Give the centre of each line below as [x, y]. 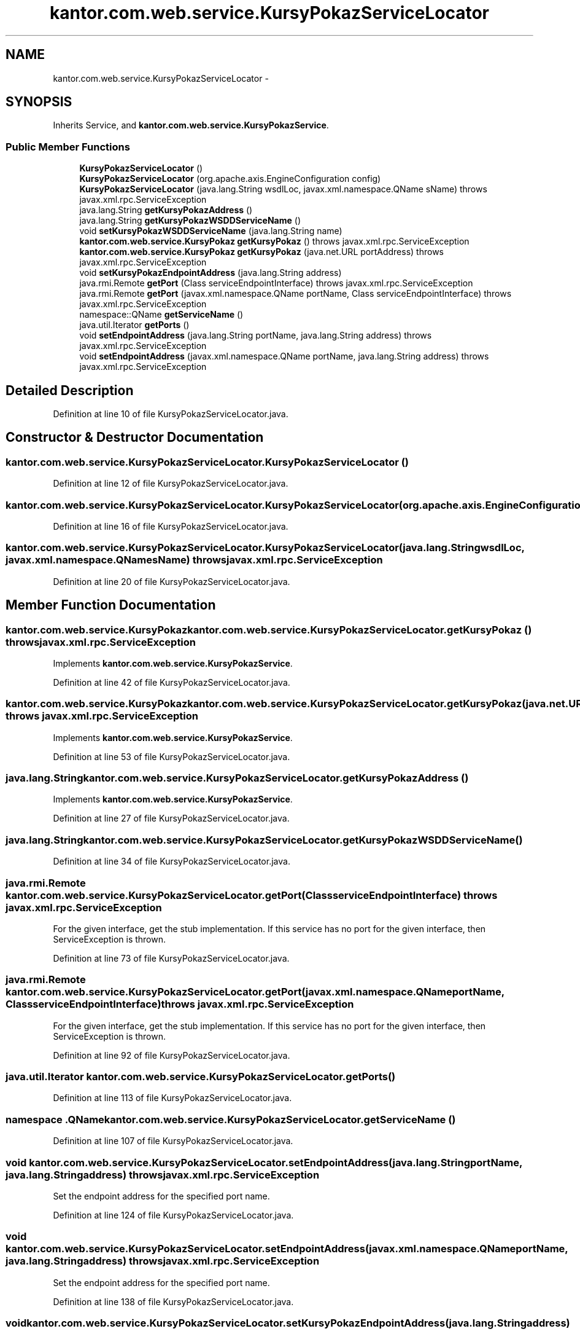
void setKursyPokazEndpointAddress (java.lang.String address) [211, 273]
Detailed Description [70, 390]
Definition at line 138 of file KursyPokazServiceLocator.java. [173, 1301]
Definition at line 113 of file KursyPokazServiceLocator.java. [172, 1098]
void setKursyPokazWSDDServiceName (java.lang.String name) [211, 231]
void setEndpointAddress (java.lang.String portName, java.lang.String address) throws [256, 335]
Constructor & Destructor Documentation [135, 437]
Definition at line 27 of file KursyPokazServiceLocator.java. [171, 818]
